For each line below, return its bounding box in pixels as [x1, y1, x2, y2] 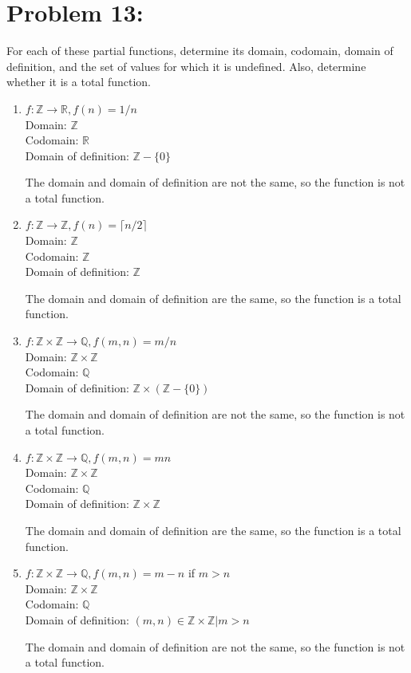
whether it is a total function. [6, 73, 151, 90]
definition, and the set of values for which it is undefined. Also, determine [6, 57, 366, 74]
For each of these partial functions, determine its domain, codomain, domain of [6, 42, 393, 59]
